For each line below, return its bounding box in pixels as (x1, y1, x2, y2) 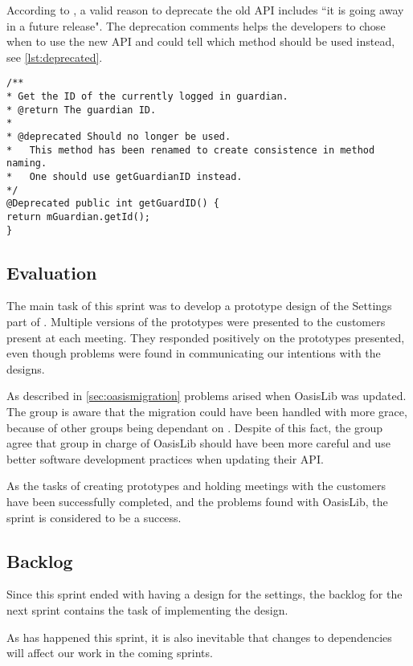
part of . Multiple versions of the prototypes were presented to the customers (6, 313, 386, 330)
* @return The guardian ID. (6, 104, 157, 116)
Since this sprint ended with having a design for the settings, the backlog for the (6, 586, 403, 603)
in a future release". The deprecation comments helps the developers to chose (6, 17, 386, 34)
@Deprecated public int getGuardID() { (6, 198, 219, 210)
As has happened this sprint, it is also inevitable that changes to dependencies (6, 628, 392, 645)
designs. (6, 360, 45, 377)
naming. (6, 157, 47, 170)
